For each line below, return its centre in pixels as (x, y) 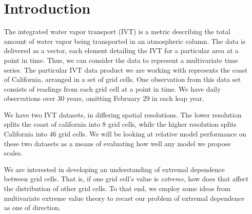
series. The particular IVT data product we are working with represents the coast (126, 69)
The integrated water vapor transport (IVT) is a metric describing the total (117, 31)
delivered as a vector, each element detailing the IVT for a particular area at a (121, 50)
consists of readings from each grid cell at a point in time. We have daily (112, 88)
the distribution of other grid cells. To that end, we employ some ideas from (117, 188)
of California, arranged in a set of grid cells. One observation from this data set (122, 79)
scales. (13, 153)
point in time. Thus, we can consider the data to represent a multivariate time (121, 60)
